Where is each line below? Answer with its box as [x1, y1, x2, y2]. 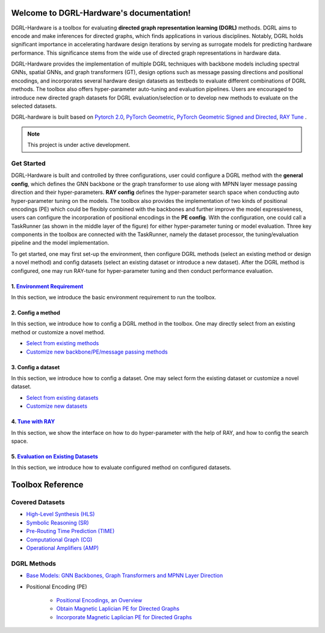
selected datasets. [11, 102, 57, 110]
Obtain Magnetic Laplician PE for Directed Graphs [56, 605, 180, 613]
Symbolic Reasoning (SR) [26, 519, 90, 526]
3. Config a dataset [11, 363, 60, 370]
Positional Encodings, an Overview [56, 596, 143, 603]
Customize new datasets [26, 402, 87, 410]
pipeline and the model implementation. [11, 239, 110, 246]
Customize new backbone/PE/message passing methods [26, 348, 168, 355]
